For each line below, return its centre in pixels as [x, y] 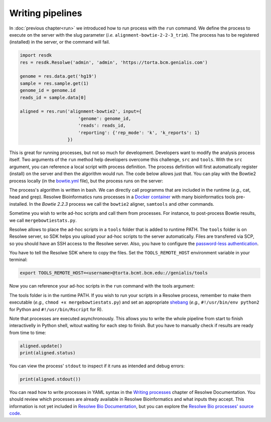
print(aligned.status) [48, 353]
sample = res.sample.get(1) [54, 83]
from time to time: [28, 332]
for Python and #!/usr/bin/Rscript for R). [56, 309]
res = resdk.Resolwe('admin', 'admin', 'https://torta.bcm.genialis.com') [114, 62]
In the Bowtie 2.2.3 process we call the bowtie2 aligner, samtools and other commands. [122, 204]
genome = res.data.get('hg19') [58, 76]
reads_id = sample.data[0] [53, 97]
